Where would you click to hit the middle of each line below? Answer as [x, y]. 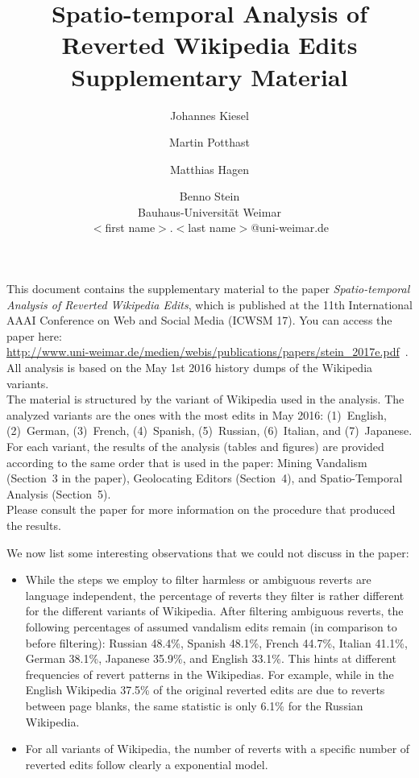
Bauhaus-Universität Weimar [209, 211]
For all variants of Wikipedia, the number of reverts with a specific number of [218, 749]
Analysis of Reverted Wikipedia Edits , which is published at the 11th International [209, 304]
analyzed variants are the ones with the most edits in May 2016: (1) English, [197, 414]
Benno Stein [209, 196]
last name [212, 228]
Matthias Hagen [209, 169]
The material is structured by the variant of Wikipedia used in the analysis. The [205, 399]
